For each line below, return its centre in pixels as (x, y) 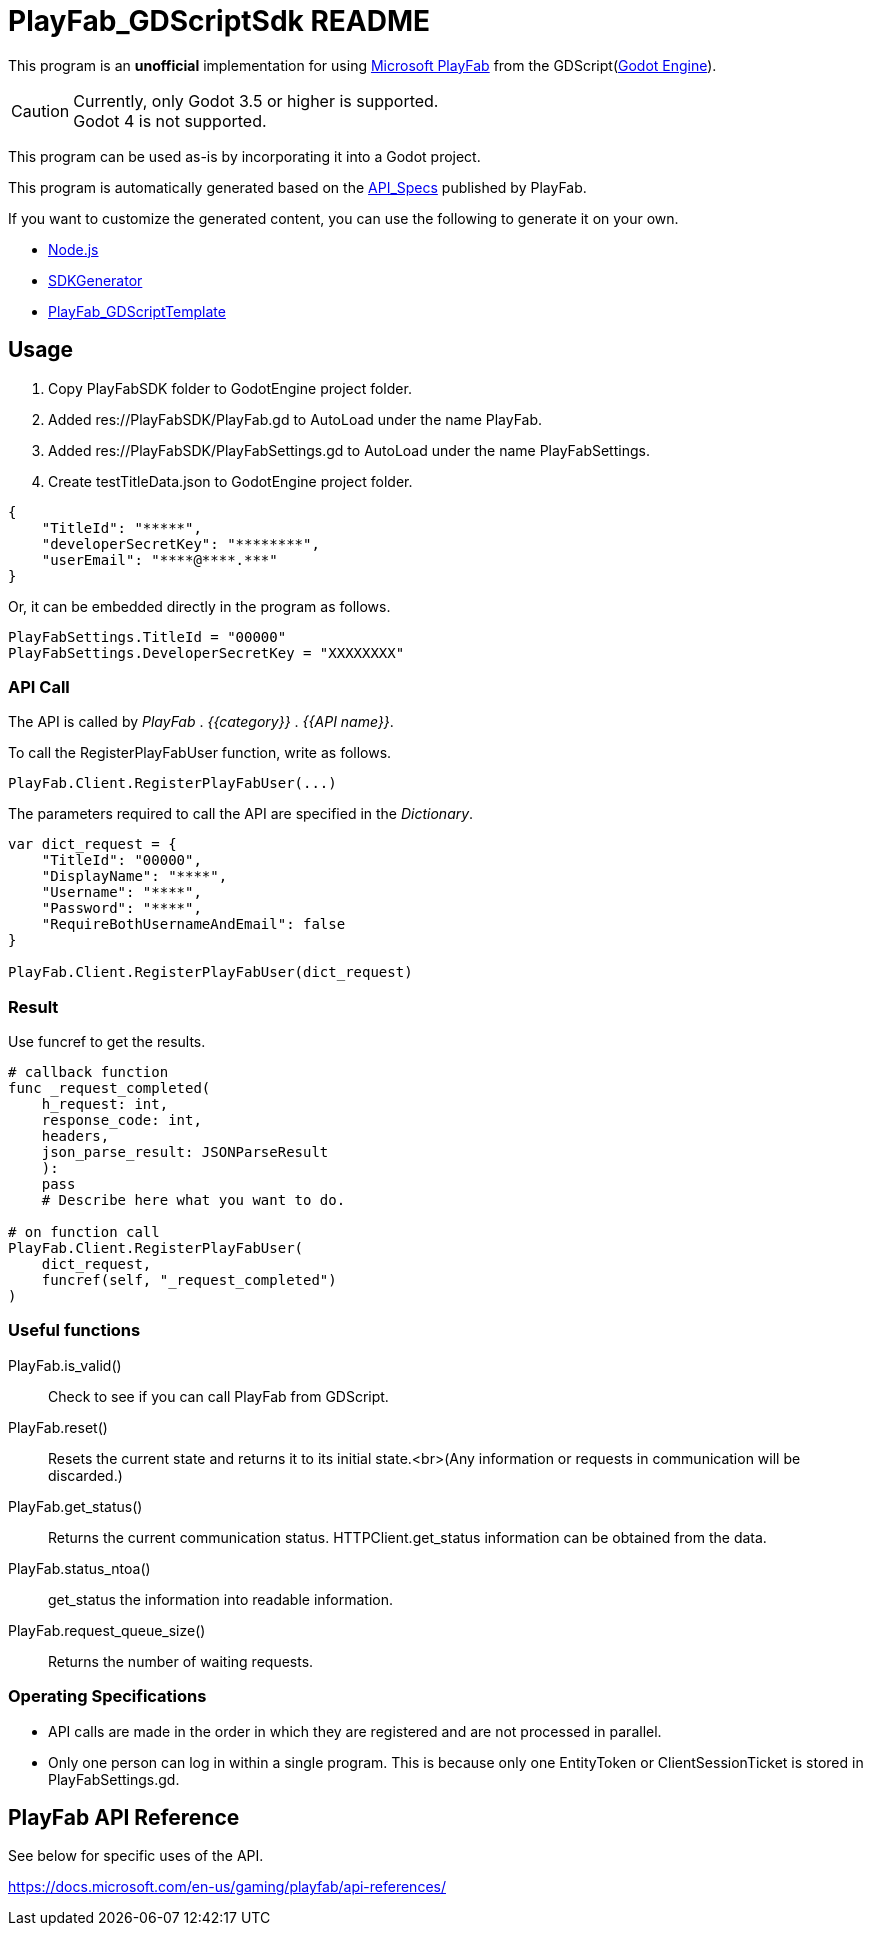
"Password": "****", (121, 908)
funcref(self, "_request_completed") (189, 1280)
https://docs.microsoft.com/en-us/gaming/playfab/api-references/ (227, 1887)
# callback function (88, 1072)
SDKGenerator (95, 280)
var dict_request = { (92, 844)
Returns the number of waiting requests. (181, 1661)
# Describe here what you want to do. (193, 1200)
